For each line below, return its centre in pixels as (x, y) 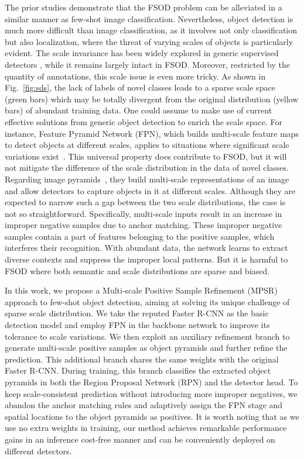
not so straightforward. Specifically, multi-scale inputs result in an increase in (144, 213)
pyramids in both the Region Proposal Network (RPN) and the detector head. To (151, 382)
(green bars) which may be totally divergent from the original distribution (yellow (152, 99)
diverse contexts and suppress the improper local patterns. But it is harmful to (146, 259)
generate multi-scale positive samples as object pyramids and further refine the (146, 348)
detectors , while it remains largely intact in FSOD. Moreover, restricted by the (147, 64)
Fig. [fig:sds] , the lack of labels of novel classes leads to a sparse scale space (140, 87)
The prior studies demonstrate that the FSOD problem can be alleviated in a (144, 7)
